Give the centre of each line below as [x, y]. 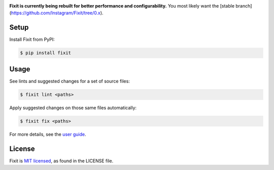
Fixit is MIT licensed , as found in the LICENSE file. [61, 161]
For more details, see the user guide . [48, 134]
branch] [244, 6]
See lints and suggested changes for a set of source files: [70, 81]
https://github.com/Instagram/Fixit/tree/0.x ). [57, 13]
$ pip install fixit [45, 53]
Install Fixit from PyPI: [32, 39]
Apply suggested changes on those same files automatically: [73, 108]
